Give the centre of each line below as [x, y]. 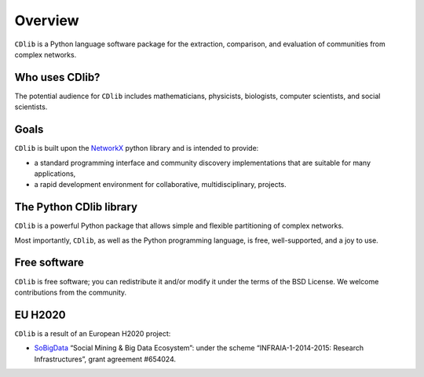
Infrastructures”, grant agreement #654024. [105, 359]
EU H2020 [40, 315]
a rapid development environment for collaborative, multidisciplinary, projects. [160, 185]
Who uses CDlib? [57, 77]
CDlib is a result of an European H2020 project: [93, 333]
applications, [55, 174]
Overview [47, 20]
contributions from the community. [71, 292]
